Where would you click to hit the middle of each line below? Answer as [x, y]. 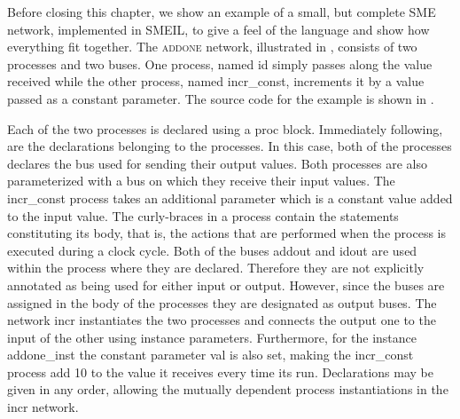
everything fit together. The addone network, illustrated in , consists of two [212, 47]
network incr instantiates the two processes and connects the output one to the [222, 320]
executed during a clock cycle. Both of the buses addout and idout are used [212, 250]
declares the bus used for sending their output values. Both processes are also [217, 163]
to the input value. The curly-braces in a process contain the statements [203, 215]
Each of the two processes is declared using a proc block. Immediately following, [225, 128]
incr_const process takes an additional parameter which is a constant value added [230, 198]
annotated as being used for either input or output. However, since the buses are [226, 285]
